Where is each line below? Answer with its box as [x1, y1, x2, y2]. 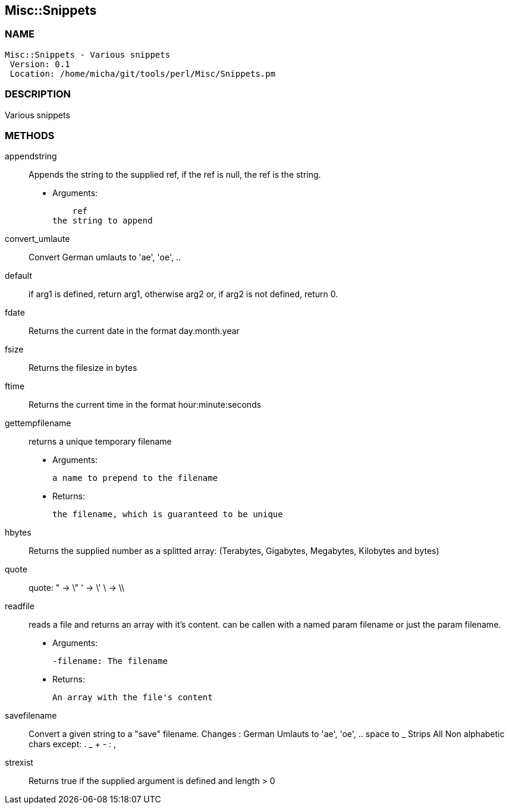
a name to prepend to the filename [52, 473, 218, 483]
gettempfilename [5, 418, 71, 429]
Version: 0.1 [10, 59, 70, 69]
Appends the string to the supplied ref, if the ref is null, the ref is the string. [29, 169, 321, 180]
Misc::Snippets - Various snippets [5, 49, 171, 59]
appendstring [5, 151, 57, 162]
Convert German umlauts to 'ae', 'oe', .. [29, 252, 181, 263]
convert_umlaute [5, 234, 70, 244]
